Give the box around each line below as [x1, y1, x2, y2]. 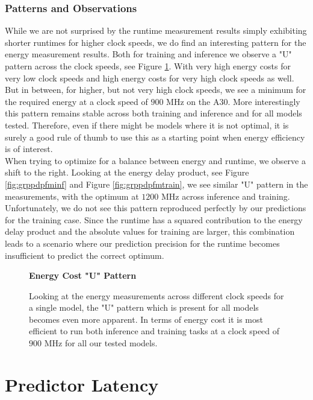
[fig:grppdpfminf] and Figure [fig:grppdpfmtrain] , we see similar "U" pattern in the [5, 177, 308, 190]
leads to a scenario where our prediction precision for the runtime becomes [5, 237, 280, 249]
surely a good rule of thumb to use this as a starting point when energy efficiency [5, 130, 305, 143]
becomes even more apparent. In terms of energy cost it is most [29, 313, 263, 325]
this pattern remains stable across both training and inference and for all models [5, 107, 302, 119]
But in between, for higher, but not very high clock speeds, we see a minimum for [5, 83, 306, 96]
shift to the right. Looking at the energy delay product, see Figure [5, 166, 249, 179]
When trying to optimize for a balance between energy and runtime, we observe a [5, 154, 306, 167]
